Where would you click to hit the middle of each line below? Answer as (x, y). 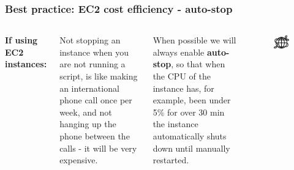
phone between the (95, 135)
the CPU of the (182, 76)
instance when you (94, 52)
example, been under (192, 100)
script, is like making (99, 76)
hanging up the (88, 124)
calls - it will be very (98, 148)
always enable (179, 52)
